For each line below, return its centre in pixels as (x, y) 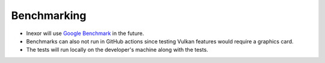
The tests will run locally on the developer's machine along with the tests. (117, 50)
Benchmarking (49, 15)
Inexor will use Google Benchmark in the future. (85, 33)
